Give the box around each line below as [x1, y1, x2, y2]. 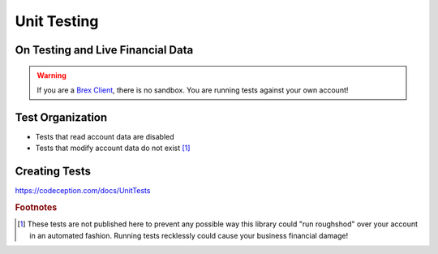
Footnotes [15, 201, 58, 213]
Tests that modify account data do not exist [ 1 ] [35, 143, 191, 153]
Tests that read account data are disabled [35, 131, 174, 141]
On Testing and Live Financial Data [15, 43, 194, 57]
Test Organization [15, 110, 108, 124]
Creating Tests [15, 165, 92, 179]
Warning [36, 70, 67, 80]
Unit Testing [15, 12, 99, 30]
